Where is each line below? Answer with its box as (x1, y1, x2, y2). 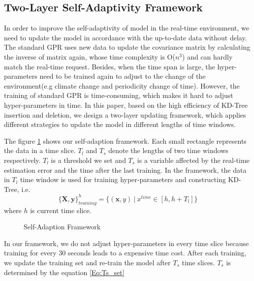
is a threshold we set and (51, 155, 126, 165)
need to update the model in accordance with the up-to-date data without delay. (4, 32, 247, 42)
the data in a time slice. (4, 145, 76, 156)
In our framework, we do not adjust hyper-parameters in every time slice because (4, 238, 249, 248)
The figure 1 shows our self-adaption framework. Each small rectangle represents (4, 135, 247, 146)
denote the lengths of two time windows (108, 145, 228, 156)
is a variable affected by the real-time (137, 155, 250, 165)
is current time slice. (30, 205, 92, 215)
